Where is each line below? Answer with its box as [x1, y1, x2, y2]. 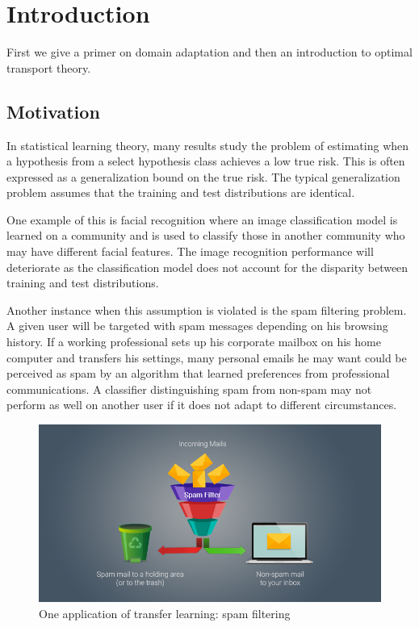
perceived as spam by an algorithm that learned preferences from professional [6, 365, 390, 382]
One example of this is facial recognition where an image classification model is [6, 211, 398, 228]
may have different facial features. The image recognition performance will [6, 243, 374, 260]
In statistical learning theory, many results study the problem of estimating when [6, 136, 409, 153]
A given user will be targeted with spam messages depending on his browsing [6, 317, 388, 334]
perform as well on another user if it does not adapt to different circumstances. [6, 396, 397, 413]
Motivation [6, 98, 100, 123]
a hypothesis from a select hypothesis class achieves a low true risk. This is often [6, 153, 405, 169]
